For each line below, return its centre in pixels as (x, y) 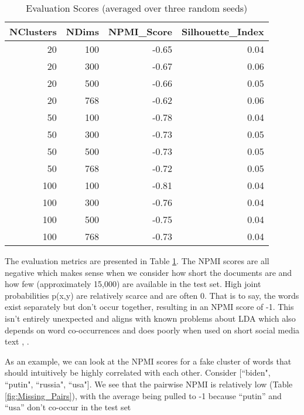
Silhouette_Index (223, 31)
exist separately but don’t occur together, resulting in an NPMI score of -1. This (149, 307)
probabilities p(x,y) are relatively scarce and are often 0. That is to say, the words (152, 295)
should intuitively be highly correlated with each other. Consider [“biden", (138, 372)
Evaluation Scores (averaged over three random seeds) (137, 8)
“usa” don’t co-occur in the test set (68, 407)
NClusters (33, 31)
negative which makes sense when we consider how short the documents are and (148, 272)
